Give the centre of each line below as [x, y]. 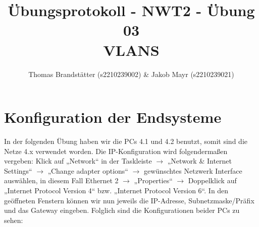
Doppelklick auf [212, 180]
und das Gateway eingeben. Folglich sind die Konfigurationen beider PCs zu [122, 210]
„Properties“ [153, 180]
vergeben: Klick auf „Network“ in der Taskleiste [78, 161]
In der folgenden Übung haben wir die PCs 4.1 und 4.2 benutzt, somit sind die [126, 141]
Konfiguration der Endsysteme [113, 117]
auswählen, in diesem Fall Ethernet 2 [61, 180]
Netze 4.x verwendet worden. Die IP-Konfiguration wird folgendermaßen [116, 151]
